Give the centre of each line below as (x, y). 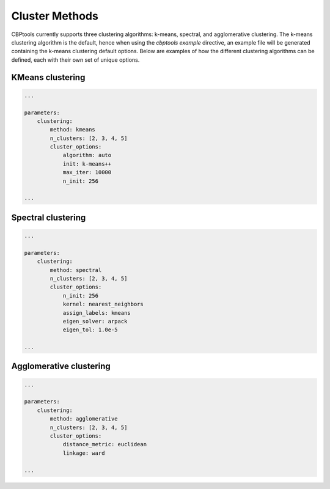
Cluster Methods (55, 16)
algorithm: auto (87, 155)
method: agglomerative (84, 419)
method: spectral (76, 270)
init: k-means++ (87, 164)
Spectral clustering (49, 217)
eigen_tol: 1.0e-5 (90, 330)
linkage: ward (84, 453)
